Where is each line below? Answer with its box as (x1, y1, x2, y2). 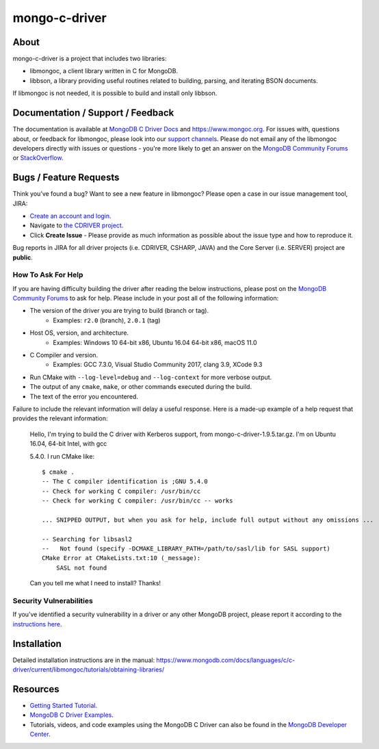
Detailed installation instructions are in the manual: (12, 656, 155, 664)
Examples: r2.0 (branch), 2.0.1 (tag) (53, 316, 161, 325)
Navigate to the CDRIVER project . (29, 221, 124, 229)
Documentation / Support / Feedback (12, 107, 174, 119)
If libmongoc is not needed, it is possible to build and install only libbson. (12, 89, 218, 97)
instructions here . (12, 620, 62, 628)
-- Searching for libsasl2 (42, 535, 133, 543)
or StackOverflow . (12, 154, 64, 162)
